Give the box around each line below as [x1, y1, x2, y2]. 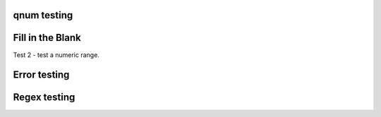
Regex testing [13, 92, 75, 104]
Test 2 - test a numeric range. [13, 50, 100, 59]
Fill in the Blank [13, 32, 81, 44]
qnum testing [13, 9, 73, 21]
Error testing [13, 69, 70, 81]
